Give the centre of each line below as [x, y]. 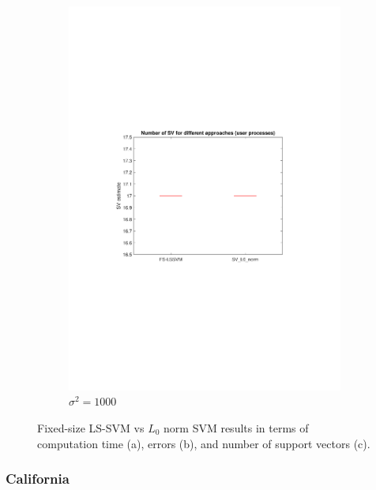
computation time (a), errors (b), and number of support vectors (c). [204, 443]
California [38, 479]
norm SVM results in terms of [236, 427]
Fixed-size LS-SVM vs [91, 427]
